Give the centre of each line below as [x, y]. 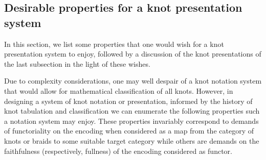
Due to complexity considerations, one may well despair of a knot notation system [133, 81]
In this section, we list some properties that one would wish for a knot [114, 44]
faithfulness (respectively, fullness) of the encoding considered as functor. [118, 151]
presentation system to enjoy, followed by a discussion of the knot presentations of [133, 54]
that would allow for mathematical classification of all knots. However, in [119, 90]
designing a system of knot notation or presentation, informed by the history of [128, 101]
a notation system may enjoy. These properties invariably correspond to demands [131, 121]
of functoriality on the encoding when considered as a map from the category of [129, 131]
